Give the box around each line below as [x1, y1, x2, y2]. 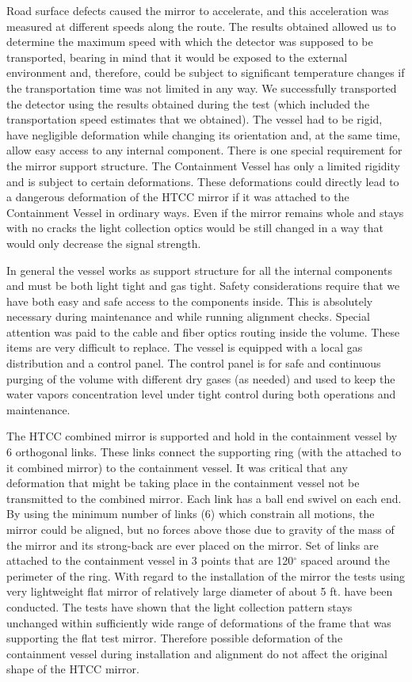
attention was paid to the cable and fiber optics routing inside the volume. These [6, 323, 400, 340]
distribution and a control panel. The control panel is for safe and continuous [6, 355, 381, 371]
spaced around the [300, 552, 390, 569]
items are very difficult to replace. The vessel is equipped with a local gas [6, 339, 363, 356]
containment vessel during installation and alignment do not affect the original [6, 645, 387, 661]
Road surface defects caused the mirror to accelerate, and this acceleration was [6, 2, 389, 18]
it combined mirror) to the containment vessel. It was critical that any [6, 459, 348, 475]
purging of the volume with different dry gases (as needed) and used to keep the [6, 370, 395, 387]
